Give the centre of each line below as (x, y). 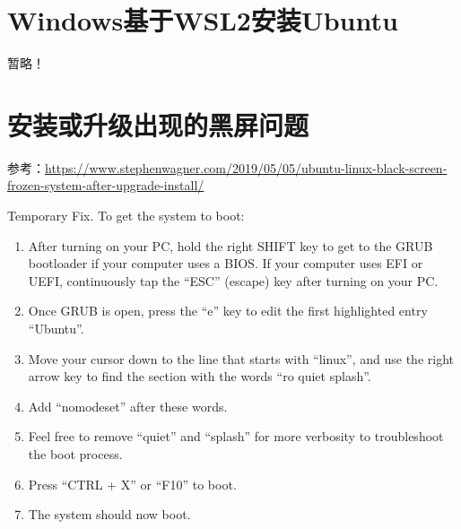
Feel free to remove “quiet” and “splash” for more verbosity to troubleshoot (236, 436)
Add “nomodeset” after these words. (128, 406)
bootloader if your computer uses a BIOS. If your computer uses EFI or (226, 263)
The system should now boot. (109, 514)
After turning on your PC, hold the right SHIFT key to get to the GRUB (230, 245)
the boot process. (75, 453)
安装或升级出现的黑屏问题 (158, 124)
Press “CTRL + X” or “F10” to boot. (132, 484)
